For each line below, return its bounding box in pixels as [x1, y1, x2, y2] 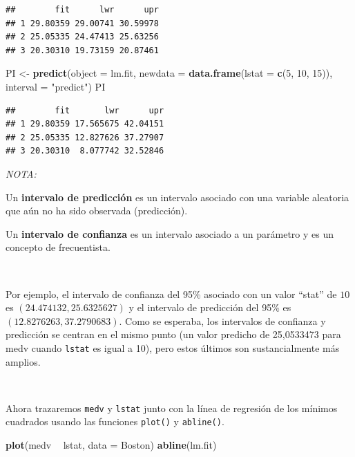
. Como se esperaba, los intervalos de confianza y [119, 313, 326, 328]
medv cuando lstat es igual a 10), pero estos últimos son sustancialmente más [6, 340, 340, 355]
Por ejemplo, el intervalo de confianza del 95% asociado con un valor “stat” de [6, 286, 337, 301]
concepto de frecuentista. [6, 240, 111, 254]
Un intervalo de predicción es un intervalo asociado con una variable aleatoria [6, 189, 349, 204]
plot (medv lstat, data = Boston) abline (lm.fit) [6, 438, 217, 452]
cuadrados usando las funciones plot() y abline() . [6, 414, 224, 429]
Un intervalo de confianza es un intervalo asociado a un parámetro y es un [6, 226, 334, 241]
